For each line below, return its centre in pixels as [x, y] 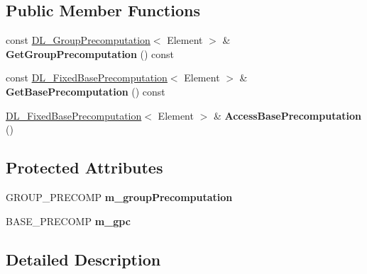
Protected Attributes [84, 167]
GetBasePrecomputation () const [86, 91]
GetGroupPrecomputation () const [90, 53]
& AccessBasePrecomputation [287, 115]
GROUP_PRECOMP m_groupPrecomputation [119, 196]
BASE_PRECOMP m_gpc [68, 221]
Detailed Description [83, 259]
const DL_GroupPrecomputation [78, 40]
